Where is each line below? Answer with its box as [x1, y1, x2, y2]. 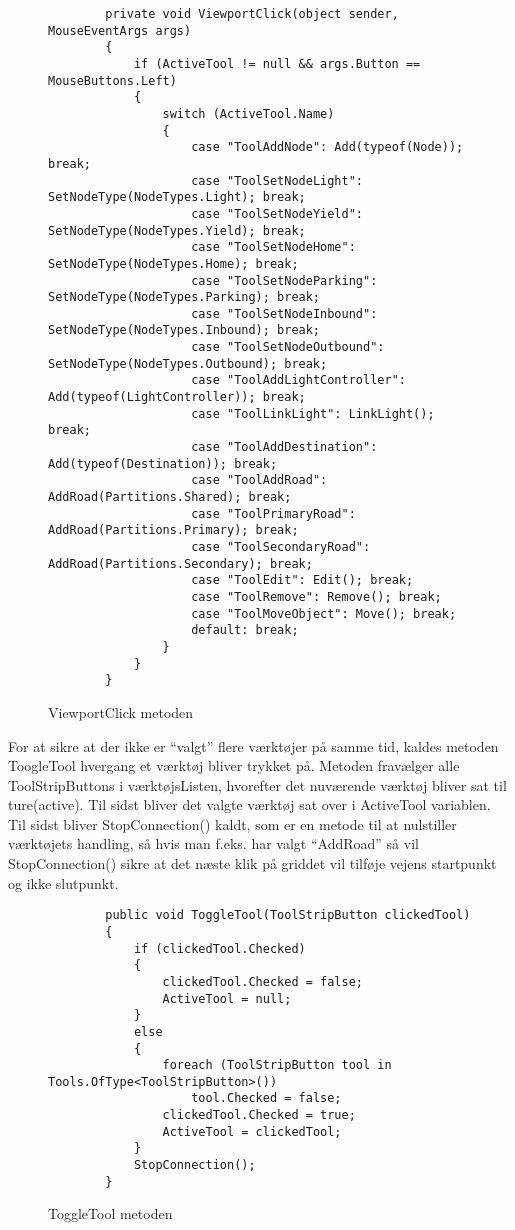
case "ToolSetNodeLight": [191, 173, 363, 188]
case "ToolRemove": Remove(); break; [191, 589, 442, 604]
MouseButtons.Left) [48, 73, 177, 88]
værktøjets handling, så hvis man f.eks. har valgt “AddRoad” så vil [8, 833, 419, 854]
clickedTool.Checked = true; [162, 1108, 356, 1123]
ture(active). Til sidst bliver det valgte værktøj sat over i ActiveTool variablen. [8, 794, 491, 815]
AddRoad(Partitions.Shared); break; [48, 490, 292, 505]
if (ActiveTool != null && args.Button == [133, 56, 421, 71]
